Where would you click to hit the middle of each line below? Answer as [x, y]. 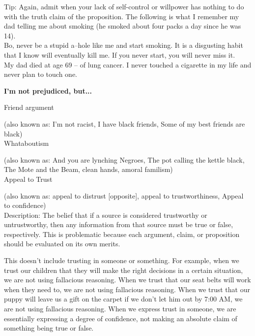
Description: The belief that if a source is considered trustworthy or [106, 215]
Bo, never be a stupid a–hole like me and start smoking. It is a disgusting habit [124, 45]
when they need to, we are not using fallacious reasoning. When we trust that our [127, 289]
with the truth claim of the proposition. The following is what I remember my [122, 16]
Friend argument [29, 107]
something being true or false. [49, 328]
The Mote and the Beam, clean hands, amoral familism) [88, 169]
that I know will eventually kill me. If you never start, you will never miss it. [120, 54]
